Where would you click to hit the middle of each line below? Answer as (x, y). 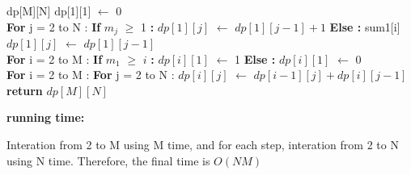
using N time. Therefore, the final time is (108, 160)
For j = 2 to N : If (54, 26)
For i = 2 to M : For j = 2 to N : (91, 75)
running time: (46, 117)
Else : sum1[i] (365, 26)
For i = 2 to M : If (55, 58)
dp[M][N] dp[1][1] (49, 10)
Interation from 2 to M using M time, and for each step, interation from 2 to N (203, 145)
